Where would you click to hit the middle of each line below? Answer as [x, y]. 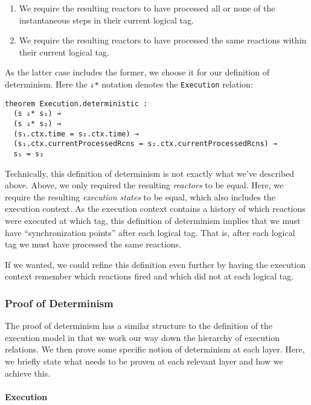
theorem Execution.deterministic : [76, 104]
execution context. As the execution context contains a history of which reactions [155, 209]
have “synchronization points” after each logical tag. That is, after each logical [150, 232]
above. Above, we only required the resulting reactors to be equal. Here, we [144, 185]
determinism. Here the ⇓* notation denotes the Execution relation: [129, 84]
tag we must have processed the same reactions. [93, 244]
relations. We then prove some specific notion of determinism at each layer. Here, [155, 349]
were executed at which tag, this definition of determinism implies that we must [153, 220]
